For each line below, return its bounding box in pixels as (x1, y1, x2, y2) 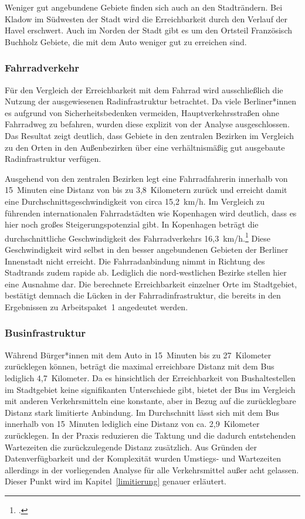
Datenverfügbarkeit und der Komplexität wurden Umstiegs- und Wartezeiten (5, 452, 282, 464)
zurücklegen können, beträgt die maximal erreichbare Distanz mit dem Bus (5, 360, 274, 372)
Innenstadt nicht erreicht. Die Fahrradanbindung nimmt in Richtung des (5, 255, 265, 267)
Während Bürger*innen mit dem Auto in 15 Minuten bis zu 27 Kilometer (5, 348, 272, 361)
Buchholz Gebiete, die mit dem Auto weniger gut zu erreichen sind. (5, 35, 247, 48)
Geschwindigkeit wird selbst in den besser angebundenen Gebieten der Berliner (5, 243, 289, 255)
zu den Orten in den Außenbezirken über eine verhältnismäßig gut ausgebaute (5, 141, 285, 153)
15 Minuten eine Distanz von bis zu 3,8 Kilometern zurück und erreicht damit (5, 184, 287, 196)
